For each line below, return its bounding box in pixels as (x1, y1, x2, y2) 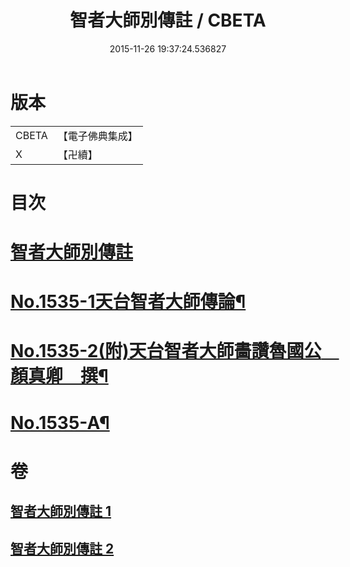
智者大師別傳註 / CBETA (69, 9, 267, 32)
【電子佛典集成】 (57, 129, 138, 143)
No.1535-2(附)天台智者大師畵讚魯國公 (10, 340, 322, 363)
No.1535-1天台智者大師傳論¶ (10, 291, 247, 313)
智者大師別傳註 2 (10, 540, 115, 557)
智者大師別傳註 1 (10, 503, 112, 520)
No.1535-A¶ (10, 411, 110, 434)
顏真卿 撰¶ (10, 365, 109, 388)
